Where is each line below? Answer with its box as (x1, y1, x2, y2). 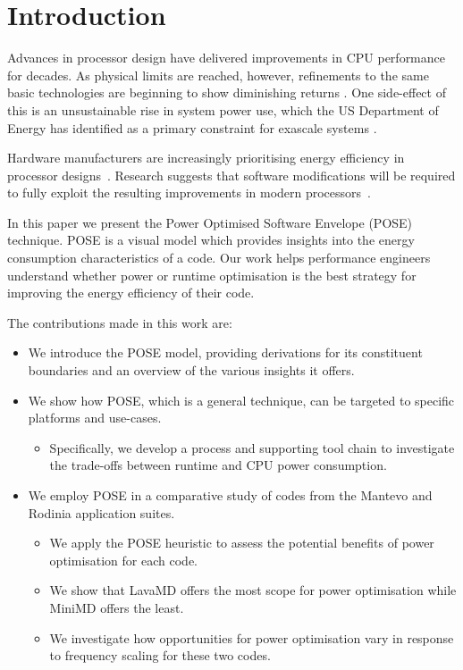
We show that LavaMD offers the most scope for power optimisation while (49, 581, 457, 599)
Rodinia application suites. (28, 503, 175, 522)
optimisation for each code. (49, 550, 198, 569)
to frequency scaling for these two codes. (49, 646, 271, 665)
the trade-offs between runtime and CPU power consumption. (49, 456, 387, 474)
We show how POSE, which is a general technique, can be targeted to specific (28, 390, 455, 409)
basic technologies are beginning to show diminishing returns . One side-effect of (7, 83, 446, 102)
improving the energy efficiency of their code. (7, 283, 255, 302)
